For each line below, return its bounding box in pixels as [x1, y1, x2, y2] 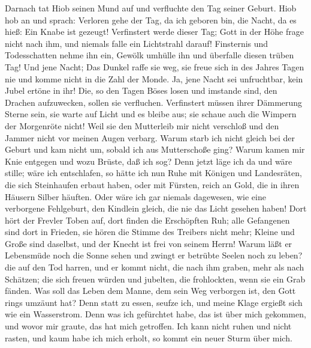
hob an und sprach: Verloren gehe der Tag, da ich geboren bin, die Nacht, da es [5, 13, 297, 26]
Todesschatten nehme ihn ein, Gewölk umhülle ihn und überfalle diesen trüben [5, 49, 294, 61]
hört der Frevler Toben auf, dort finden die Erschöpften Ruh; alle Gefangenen [5, 213, 290, 226]
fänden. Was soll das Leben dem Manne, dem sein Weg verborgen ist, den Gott [5, 284, 296, 297]
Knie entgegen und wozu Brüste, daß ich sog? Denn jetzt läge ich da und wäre [5, 154, 292, 167]
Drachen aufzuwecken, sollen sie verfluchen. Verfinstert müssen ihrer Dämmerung [5, 96, 303, 108]
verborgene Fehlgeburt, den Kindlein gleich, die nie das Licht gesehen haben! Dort [5, 202, 307, 215]
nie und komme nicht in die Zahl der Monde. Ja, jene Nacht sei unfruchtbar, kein [5, 72, 303, 85]
